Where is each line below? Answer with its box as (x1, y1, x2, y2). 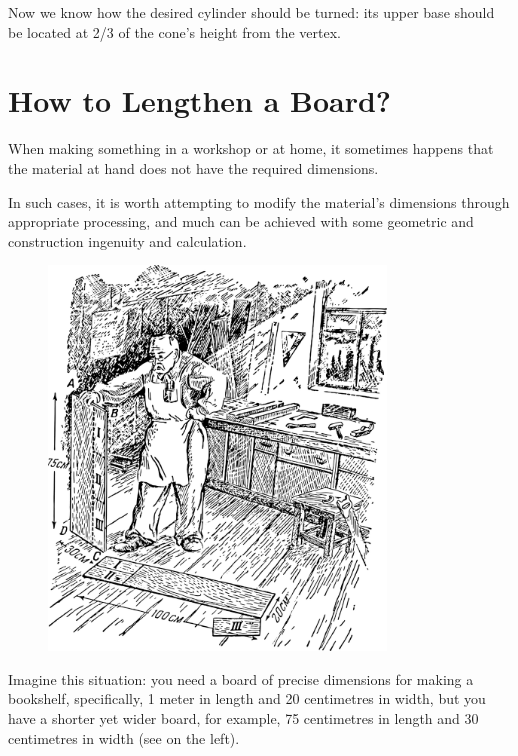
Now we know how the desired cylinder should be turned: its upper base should (8, 2, 495, 22)
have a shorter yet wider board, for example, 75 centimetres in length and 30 (8, 707, 479, 728)
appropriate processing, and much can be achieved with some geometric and (8, 211, 474, 232)
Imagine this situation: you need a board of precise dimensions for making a (8, 668, 474, 689)
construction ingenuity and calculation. (8, 230, 247, 251)
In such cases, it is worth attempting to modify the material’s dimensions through (8, 191, 510, 212)
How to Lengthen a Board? (8, 80, 392, 121)
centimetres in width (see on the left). (8, 727, 240, 748)
